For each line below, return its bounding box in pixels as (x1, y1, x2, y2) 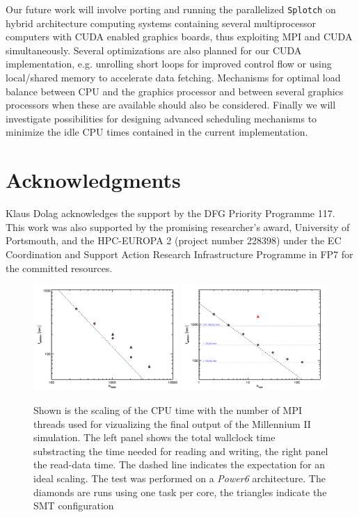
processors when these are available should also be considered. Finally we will (6, 97, 336, 112)
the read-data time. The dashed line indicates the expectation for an (33, 457, 326, 472)
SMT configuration (33, 498, 114, 513)
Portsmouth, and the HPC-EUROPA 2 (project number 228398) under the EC (6, 233, 342, 248)
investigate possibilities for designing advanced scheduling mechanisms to (6, 111, 317, 125)
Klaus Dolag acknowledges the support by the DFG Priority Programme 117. (6, 206, 335, 221)
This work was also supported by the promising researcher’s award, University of (6, 219, 350, 234)
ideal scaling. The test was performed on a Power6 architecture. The (33, 471, 326, 486)
